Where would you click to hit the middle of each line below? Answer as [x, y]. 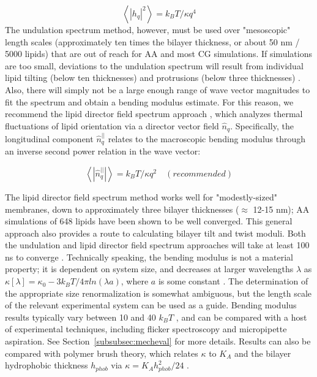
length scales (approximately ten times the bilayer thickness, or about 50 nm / [152, 41]
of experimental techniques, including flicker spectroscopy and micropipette [146, 329]
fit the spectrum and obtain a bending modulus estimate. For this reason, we [149, 101]
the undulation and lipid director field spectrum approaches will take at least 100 [157, 245]
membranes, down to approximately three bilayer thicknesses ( [122, 209]
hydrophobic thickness [47, 365]
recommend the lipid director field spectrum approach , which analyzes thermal [154, 114]
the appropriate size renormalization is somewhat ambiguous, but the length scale [158, 293]
